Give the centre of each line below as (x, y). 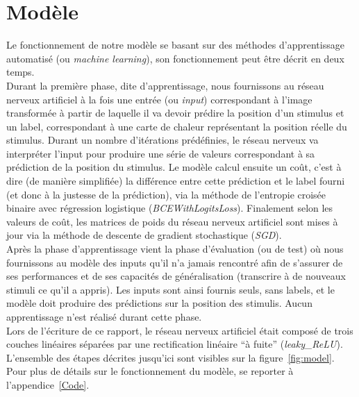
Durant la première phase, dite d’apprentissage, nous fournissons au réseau (165, 85)
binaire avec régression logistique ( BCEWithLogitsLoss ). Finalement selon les (170, 208)
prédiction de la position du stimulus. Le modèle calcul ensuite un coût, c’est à (174, 167)
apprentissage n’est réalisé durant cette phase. (104, 316)
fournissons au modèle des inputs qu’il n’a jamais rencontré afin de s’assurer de (175, 262)
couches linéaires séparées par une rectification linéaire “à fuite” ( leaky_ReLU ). (175, 344)
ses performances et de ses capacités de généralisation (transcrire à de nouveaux (176, 276)
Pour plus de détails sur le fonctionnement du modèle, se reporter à (150, 371)
